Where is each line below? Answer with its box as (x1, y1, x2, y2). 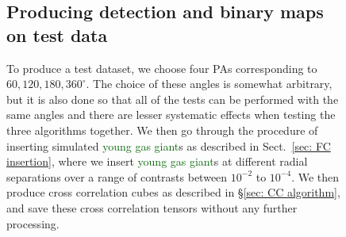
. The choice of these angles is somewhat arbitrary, (86, 75, 333, 92)
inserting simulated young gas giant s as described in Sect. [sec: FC (6, 137, 331, 154)
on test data (6, 22, 108, 47)
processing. (6, 215, 60, 231)
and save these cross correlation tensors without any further (6, 199, 298, 216)
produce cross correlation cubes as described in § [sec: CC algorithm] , (6, 184, 340, 201)
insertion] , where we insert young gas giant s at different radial (6, 153, 308, 170)
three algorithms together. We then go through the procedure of (6, 121, 318, 138)
